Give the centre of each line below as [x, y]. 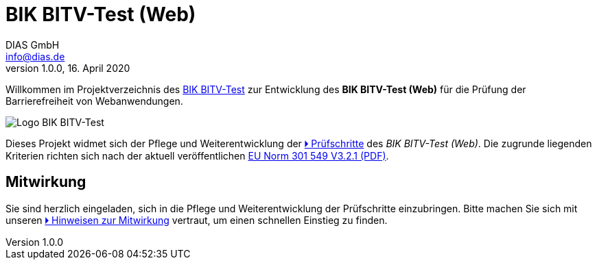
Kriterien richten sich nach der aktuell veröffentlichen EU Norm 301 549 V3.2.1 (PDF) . [197, 155]
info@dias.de [35, 56]
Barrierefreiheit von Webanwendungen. [94, 101]
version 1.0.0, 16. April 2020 [68, 68]
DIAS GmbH [33, 45]
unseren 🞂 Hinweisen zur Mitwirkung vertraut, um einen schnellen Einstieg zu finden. [197, 220]
